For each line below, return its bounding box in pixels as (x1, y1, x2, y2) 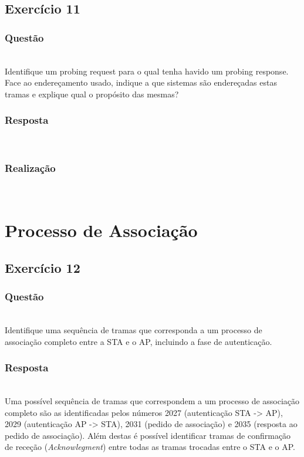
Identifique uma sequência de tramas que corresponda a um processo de (5, 323, 262, 336)
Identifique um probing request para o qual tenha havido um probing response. (5, 65, 289, 77)
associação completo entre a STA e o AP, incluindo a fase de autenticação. (5, 335, 272, 347)
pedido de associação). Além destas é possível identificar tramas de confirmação (5, 429, 291, 441)
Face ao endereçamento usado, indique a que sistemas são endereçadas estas (5, 76, 277, 89)
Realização (5, 161, 56, 175)
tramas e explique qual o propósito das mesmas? (5, 87, 179, 100)
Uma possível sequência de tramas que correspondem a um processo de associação (5, 394, 300, 407)
